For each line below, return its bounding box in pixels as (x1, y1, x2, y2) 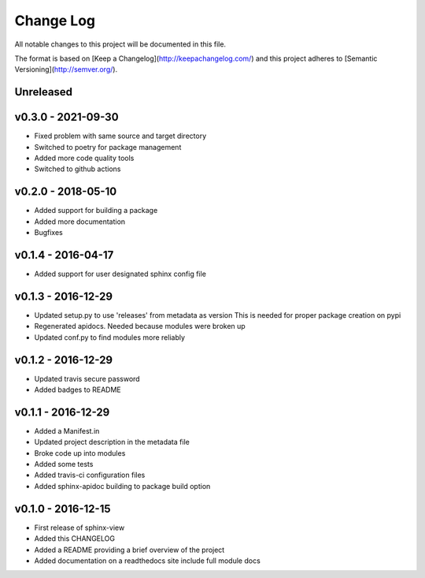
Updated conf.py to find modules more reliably (34, 332, 185, 342)
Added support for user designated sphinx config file (34, 269, 206, 279)
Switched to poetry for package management (34, 142, 182, 151)
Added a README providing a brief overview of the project (34, 545, 225, 554)
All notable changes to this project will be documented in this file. (14, 39, 227, 49)
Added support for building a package (34, 206, 158, 215)
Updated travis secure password (34, 374, 141, 383)
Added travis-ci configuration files (34, 470, 146, 480)
